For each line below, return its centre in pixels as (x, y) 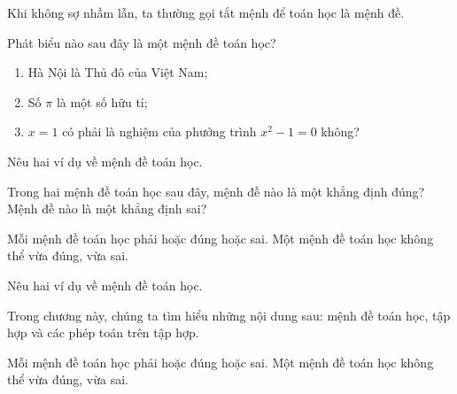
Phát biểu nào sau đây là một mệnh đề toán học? (142, 42)
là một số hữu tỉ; (102, 101)
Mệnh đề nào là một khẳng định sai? (107, 209)
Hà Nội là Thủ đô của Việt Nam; (118, 72)
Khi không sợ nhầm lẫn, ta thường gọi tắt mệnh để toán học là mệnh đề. (206, 12)
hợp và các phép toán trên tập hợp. (103, 332)
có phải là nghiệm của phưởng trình (159, 131)
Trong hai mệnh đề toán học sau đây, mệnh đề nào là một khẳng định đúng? (216, 191)
